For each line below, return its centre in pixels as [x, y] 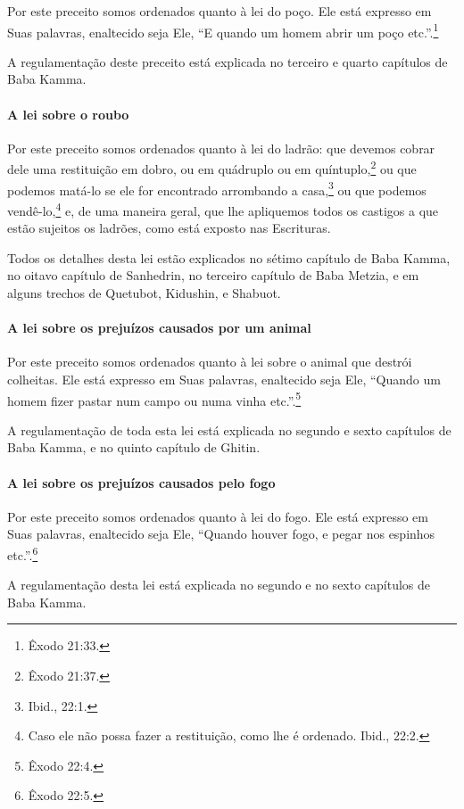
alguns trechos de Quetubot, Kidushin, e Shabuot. [144, 292]
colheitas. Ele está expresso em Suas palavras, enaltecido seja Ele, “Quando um [224, 379]
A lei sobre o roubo [68, 114]
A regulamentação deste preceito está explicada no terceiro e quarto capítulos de [228, 61]
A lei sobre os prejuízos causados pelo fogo [141, 482]
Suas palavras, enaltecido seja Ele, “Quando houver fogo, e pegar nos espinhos [221, 534]
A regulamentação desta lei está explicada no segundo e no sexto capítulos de [219, 585]
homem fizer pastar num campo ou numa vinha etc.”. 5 [154, 399]
